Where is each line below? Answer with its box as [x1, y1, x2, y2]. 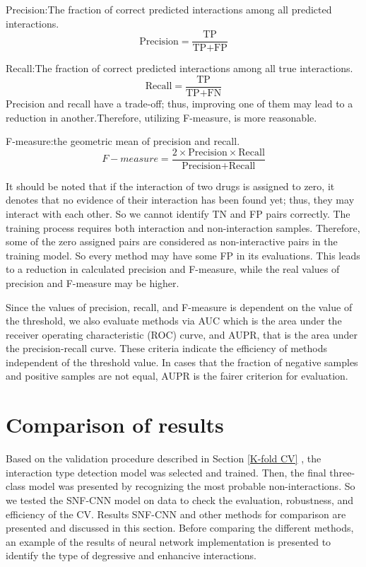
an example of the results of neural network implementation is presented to [6, 534, 331, 549]
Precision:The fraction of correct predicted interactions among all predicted [6, 2, 332, 16]
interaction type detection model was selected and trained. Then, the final [6, 464, 326, 479]
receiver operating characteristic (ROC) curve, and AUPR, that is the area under [6, 327, 358, 341]
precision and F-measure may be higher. [6, 275, 179, 290]
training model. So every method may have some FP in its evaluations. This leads [6, 247, 360, 262]
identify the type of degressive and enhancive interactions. [6, 548, 256, 563]
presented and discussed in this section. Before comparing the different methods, [6, 520, 354, 535]
